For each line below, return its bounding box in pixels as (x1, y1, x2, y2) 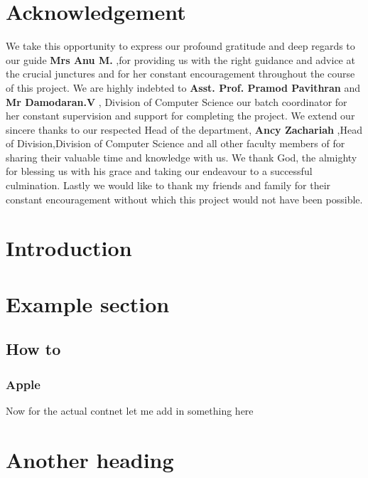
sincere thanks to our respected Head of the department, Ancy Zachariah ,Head (6, 122, 362, 137)
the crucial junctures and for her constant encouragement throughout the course (6, 66, 355, 81)
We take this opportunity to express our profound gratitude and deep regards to (6, 38, 355, 53)
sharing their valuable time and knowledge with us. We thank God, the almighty (6, 149, 357, 164)
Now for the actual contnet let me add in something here (6, 403, 254, 418)
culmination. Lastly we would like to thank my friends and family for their (6, 178, 331, 193)
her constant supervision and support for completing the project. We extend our (6, 108, 355, 123)
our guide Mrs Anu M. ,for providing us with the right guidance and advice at (6, 52, 355, 67)
